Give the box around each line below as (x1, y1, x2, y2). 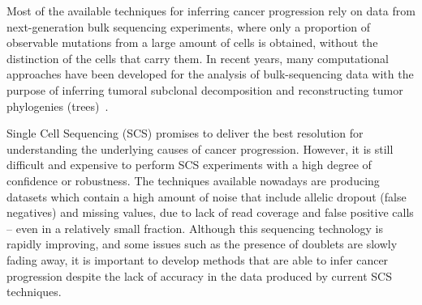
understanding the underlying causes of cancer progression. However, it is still (6, 140, 394, 157)
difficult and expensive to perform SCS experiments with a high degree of (6, 156, 372, 173)
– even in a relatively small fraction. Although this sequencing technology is (6, 219, 383, 236)
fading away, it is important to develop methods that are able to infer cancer (6, 251, 389, 268)
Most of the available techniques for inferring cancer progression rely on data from (6, 2, 416, 19)
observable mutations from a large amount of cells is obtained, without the (6, 34, 378, 51)
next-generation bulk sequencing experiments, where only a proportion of (6, 18, 370, 35)
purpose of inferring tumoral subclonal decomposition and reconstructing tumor (6, 81, 403, 98)
